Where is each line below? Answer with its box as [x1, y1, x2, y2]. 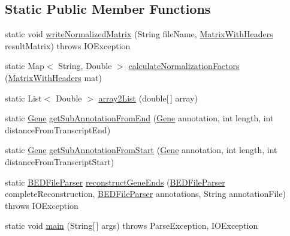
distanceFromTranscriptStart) [5, 155, 114, 168]
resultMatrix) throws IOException [5, 39, 131, 52]
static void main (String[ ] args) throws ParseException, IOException [5, 219, 258, 232]
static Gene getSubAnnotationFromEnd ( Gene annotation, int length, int [5, 112, 274, 124]
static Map [5, 59, 44, 72]
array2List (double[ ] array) [98, 91, 198, 104]
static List [5, 91, 42, 104]
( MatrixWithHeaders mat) [5, 71, 102, 83]
